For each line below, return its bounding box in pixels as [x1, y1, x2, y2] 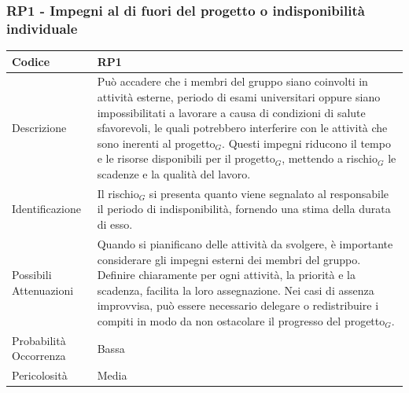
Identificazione [12, 200, 81, 217]
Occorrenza [12, 347, 66, 364]
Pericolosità [12, 367, 68, 384]
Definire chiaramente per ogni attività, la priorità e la [97, 266, 356, 283]
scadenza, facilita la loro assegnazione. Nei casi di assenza [97, 281, 374, 298]
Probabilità [12, 332, 66, 348]
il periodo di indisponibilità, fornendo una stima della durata [97, 200, 391, 217]
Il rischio [97, 185, 139, 201]
